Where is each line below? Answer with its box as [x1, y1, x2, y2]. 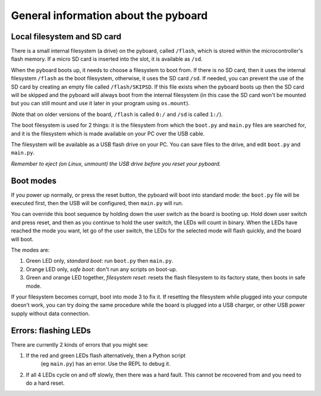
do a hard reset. [26, 379, 65, 386]
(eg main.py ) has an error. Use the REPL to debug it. [40, 360, 171, 367]
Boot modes [11, 175, 56, 186]
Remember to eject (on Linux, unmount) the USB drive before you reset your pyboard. [11, 160, 221, 167]
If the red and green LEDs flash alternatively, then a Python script [26, 352, 186, 359]
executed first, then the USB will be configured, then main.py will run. [11, 200, 184, 207]
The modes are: [11, 247, 50, 253]
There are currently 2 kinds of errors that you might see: [11, 341, 149, 348]
